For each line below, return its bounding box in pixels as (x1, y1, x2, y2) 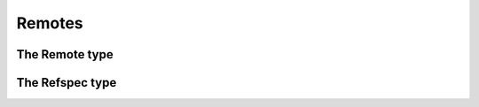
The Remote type (16, 47, 114, 62)
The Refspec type (16, 75, 117, 90)
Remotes (16, 13, 83, 33)
